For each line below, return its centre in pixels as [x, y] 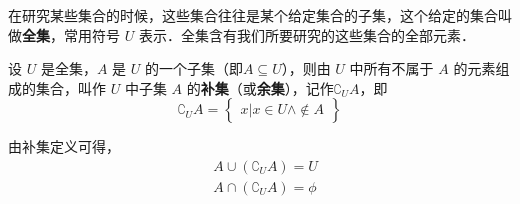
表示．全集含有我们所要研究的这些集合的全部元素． [306, 34]
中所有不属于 [391, 68]
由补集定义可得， [64, 146]
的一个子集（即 [193, 68]
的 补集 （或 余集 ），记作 [260, 87]
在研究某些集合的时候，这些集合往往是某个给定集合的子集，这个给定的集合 [253, 15]
